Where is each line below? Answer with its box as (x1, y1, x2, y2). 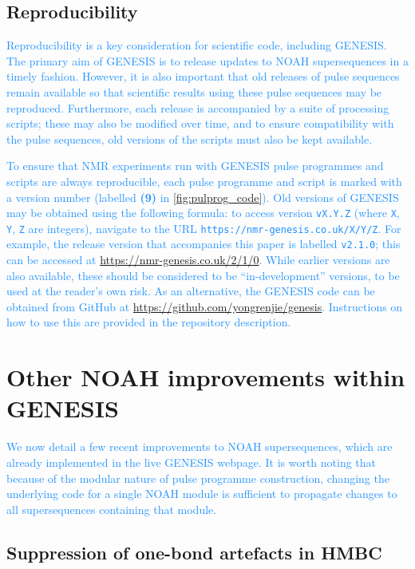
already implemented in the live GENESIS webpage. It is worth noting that (6, 453, 377, 470)
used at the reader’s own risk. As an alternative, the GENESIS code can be (6, 283, 375, 299)
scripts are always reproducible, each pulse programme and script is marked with (6, 172, 402, 189)
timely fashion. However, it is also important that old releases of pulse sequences (6, 68, 400, 85)
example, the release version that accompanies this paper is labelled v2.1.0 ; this (6, 235, 401, 252)
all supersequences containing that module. (6, 500, 217, 517)
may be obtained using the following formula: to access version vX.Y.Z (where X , (6, 204, 400, 221)
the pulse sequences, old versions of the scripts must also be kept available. (6, 130, 373, 147)
